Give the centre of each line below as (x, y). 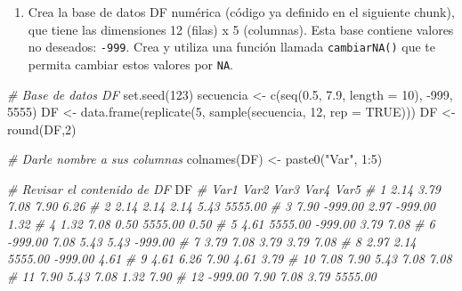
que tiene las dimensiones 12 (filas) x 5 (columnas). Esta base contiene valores (241, 29)
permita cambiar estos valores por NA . (130, 64)
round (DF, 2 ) (42, 129)
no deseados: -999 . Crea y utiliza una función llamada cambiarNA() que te (232, 47)
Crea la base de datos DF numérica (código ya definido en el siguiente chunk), (241, 12)
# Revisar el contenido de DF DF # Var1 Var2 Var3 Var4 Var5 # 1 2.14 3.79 (224, 188)
